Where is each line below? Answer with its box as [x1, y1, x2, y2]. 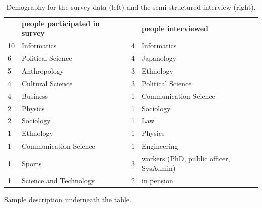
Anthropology [22, 65, 64, 76]
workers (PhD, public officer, [141, 153, 230, 163]
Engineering [141, 141, 178, 151]
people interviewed [141, 23, 209, 33]
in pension [141, 175, 173, 186]
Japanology [141, 53, 177, 63]
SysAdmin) [141, 163, 176, 173]
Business [22, 90, 48, 101]
